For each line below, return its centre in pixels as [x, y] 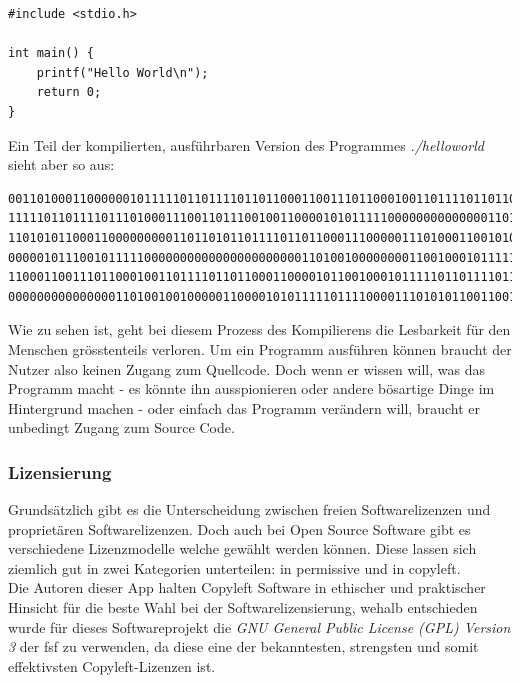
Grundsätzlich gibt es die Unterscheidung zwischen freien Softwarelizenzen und [249, 509]
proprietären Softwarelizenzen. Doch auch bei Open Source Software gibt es [239, 528]
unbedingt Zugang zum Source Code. [121, 427]
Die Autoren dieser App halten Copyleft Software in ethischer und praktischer [247, 587]
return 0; [69, 92]
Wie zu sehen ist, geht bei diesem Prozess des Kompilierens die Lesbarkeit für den [259, 329]
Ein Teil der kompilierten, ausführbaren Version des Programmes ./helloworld [246, 144]
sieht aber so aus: [61, 164]
